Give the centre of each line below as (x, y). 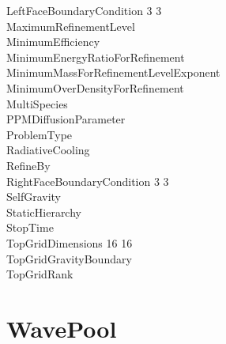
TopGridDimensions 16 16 (70, 242)
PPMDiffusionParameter (66, 119)
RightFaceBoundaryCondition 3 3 (88, 181)
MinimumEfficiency (53, 42)
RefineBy (28, 165)
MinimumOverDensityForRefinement (95, 87)
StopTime (30, 227)
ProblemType (40, 134)
